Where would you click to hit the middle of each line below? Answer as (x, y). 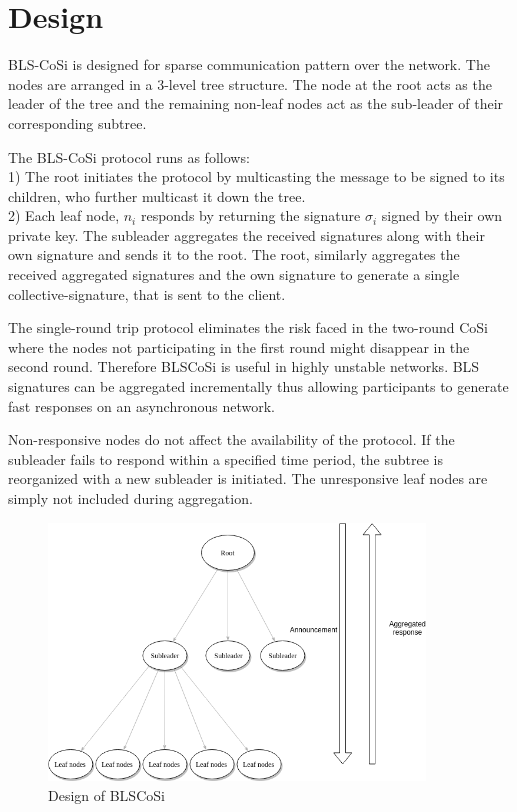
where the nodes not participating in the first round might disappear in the (239, 346)
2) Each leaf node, (64, 215)
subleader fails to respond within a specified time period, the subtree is (226, 458)
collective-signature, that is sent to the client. (147, 293)
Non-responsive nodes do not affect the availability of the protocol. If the (231, 439)
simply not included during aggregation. (130, 498)
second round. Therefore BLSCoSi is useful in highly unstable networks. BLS (244, 366)
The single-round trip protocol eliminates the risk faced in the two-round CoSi (248, 327)
